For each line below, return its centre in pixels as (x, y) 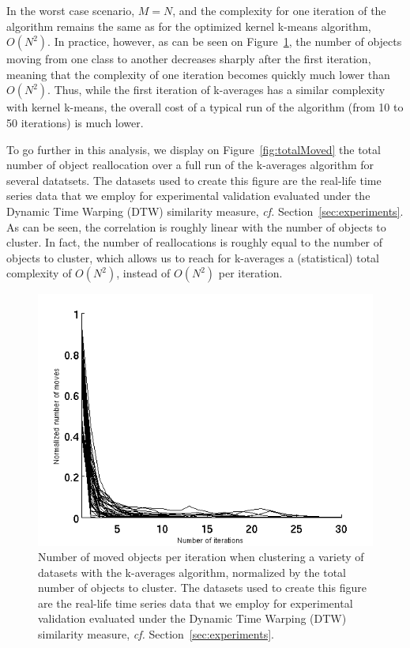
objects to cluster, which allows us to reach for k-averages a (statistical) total (193, 257)
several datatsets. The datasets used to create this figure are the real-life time (194, 180)
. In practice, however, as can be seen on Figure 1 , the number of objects (225, 41)
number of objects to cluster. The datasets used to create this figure (202, 588)
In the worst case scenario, (71, 10)
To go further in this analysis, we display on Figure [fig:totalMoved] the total (194, 149)
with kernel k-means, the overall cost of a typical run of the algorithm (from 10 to (205, 107)
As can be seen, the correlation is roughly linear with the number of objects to (196, 226)
